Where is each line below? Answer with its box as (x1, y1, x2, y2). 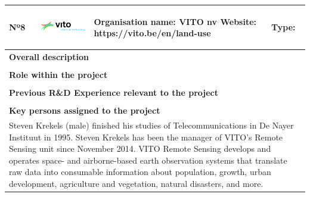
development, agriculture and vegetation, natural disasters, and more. (9, 177, 263, 190)
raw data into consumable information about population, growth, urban (9, 165, 271, 178)
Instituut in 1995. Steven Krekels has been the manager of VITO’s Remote (9, 130, 283, 143)
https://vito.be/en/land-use (94, 27, 211, 39)
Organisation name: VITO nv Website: (94, 15, 257, 27)
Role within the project (9, 68, 108, 81)
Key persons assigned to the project (9, 104, 160, 117)
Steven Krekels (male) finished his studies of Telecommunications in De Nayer (9, 119, 294, 132)
